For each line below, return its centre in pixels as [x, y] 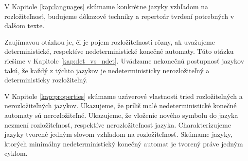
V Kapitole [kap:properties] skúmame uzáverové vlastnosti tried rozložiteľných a [124, 96]
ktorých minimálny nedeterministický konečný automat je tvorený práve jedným [124, 143]
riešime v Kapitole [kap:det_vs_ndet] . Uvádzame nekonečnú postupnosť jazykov [124, 60]
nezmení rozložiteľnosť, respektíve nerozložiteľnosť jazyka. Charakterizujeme [118, 124]
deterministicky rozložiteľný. [46, 80]
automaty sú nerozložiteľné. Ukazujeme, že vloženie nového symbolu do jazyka [121, 115]
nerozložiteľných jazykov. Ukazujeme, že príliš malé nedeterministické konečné [121, 105]
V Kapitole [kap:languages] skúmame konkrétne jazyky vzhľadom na [106, 6]
